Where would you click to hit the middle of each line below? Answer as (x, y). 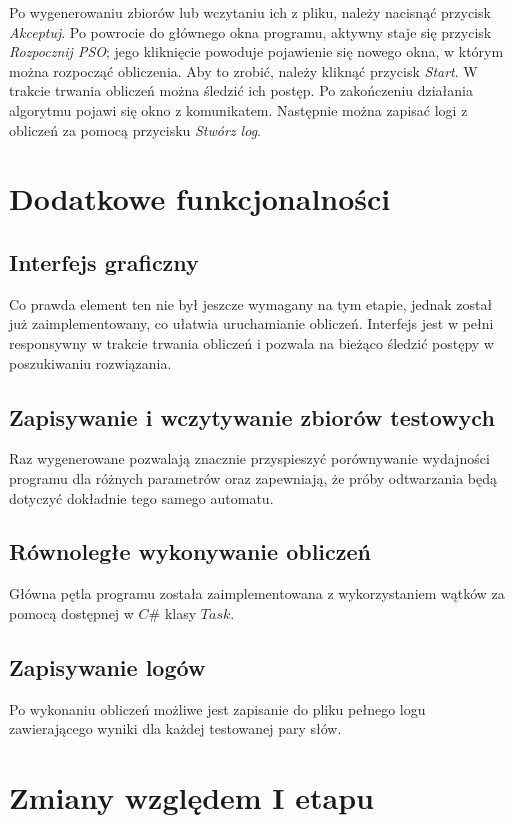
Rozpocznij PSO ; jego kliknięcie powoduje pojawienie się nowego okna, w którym (256, 51)
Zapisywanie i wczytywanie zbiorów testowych (252, 416)
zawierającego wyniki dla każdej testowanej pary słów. (175, 728)
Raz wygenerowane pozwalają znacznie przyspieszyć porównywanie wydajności (249, 458)
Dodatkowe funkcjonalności (200, 198)
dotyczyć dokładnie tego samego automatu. (141, 497)
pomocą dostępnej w (71, 612)
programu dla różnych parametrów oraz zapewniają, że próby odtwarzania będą (253, 477)
